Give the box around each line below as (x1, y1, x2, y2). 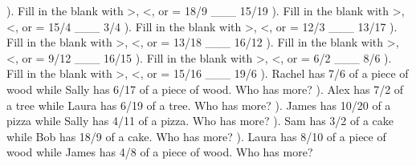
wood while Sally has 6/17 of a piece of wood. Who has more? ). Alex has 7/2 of (6, 80, 404, 97)
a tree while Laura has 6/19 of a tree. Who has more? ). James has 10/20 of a (6, 96, 391, 113)
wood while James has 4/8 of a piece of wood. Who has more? (6, 144, 313, 160)
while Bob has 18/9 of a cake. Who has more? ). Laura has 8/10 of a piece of (6, 128, 386, 144)
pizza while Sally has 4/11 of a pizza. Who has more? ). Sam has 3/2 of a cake (6, 112, 394, 129)
